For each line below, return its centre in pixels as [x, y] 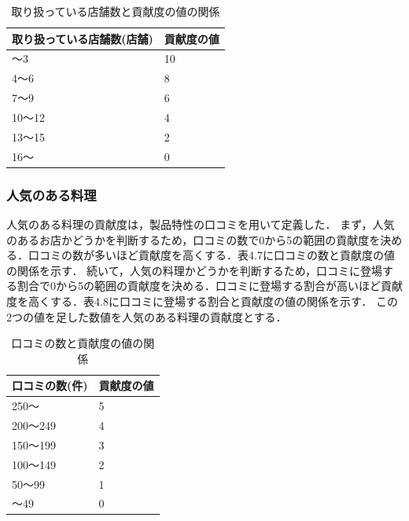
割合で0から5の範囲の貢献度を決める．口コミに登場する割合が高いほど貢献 [210, 286]
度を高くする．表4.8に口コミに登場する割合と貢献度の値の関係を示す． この [202, 301]
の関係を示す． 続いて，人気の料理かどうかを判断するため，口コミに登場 [194, 270]
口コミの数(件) [50, 385]
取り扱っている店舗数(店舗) [83, 38]
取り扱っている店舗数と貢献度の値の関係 [116, 11]
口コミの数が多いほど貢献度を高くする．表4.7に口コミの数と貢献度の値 [211, 255]
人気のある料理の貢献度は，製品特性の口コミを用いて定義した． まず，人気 [201, 224]
